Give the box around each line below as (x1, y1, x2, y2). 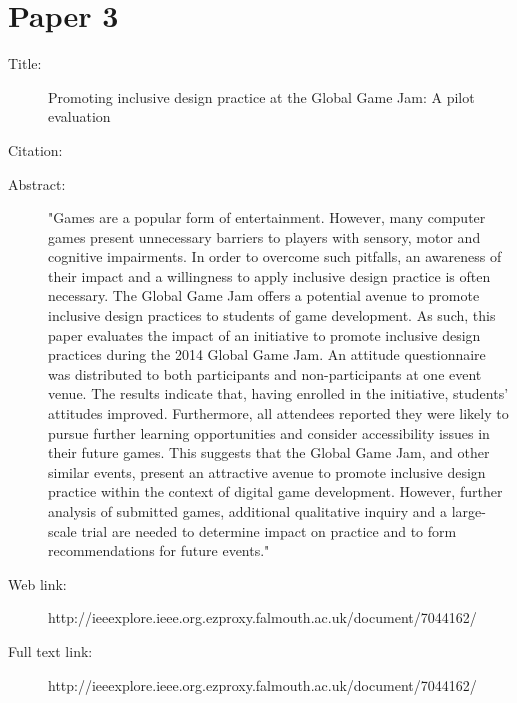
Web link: (8, 573, 67, 594)
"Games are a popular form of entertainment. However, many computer (48, 207, 486, 228)
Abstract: (8, 173, 66, 194)
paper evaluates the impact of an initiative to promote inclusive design (48, 324, 481, 345)
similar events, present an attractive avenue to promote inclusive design (48, 461, 486, 482)
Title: (8, 53, 42, 74)
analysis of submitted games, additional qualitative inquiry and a (48, 501, 448, 521)
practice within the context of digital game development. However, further (48, 481, 503, 502)
